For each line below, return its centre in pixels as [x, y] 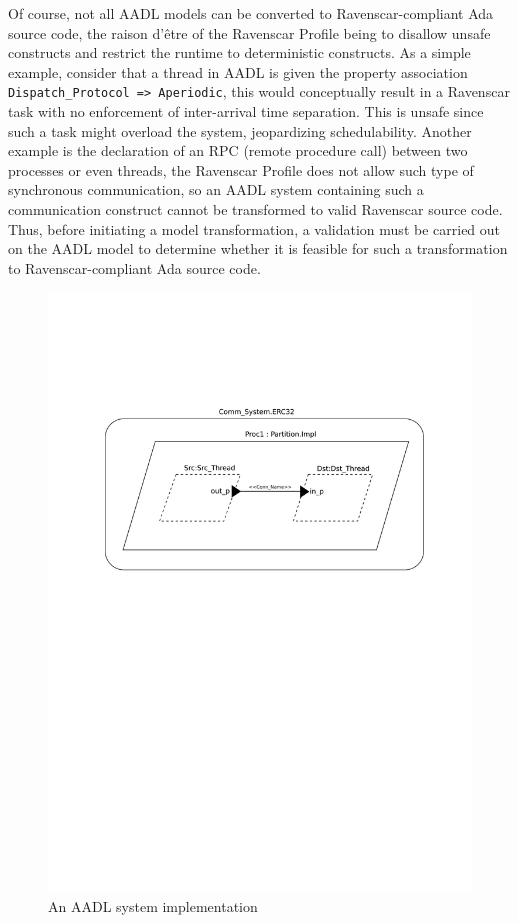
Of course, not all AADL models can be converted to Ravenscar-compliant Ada [251, 13]
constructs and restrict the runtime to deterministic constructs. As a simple [239, 52]
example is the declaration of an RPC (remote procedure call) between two [238, 150]
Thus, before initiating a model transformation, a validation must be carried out [254, 228]
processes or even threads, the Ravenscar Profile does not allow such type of [241, 169]
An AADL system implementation [153, 905]
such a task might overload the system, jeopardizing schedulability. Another [240, 130]
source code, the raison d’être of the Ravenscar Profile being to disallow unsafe [249, 32]
